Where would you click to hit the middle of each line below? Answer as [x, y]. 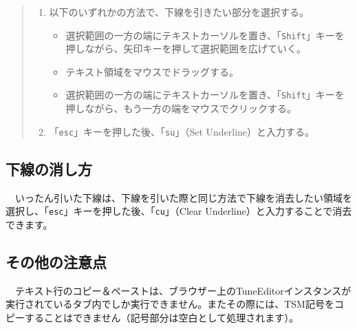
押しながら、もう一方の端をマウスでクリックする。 [181, 108]
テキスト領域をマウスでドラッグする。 [152, 71]
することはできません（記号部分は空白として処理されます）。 [162, 317]
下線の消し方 [49, 168]
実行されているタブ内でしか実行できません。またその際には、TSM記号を [170, 304]
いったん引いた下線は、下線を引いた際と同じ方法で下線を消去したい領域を [183, 197]
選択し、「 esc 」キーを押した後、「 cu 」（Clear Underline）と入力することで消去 [179, 211]
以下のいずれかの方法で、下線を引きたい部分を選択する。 [179, 12]
